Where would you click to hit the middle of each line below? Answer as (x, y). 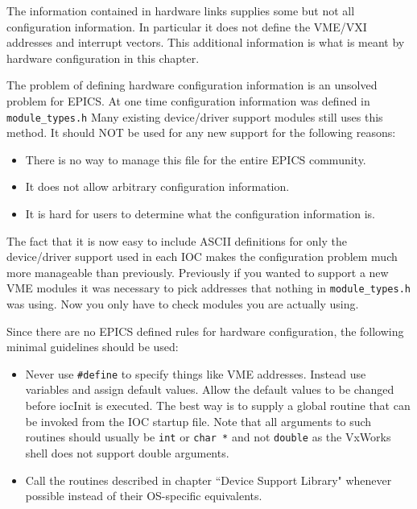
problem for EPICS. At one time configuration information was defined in (188, 100)
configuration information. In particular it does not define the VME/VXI (187, 26)
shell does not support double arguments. (127, 452)
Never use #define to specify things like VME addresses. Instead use (196, 373)
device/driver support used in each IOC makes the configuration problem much (202, 257)
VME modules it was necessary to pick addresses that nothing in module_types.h (208, 288)
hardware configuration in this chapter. (103, 58)
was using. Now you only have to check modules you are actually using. (183, 304)
